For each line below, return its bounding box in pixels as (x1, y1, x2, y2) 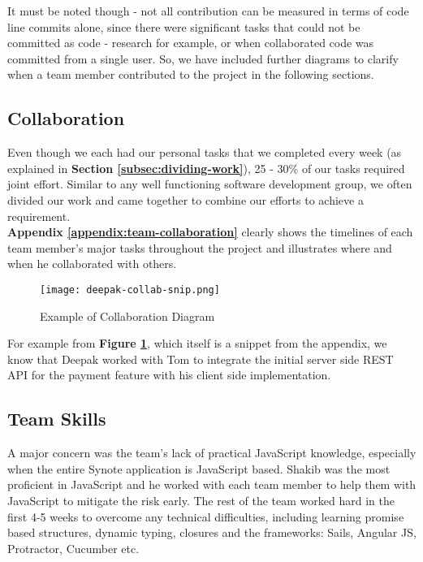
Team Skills (7, 406, 106, 431)
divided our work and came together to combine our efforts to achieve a (7, 191, 364, 208)
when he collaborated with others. (7, 255, 177, 272)
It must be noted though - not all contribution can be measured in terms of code (7, 2, 409, 19)
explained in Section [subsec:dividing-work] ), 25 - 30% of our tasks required (7, 159, 405, 176)
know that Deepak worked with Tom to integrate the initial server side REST (7, 350, 394, 367)
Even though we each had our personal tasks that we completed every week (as (7, 144, 402, 161)
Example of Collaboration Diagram (40, 307, 215, 324)
